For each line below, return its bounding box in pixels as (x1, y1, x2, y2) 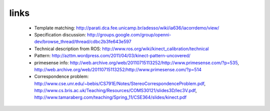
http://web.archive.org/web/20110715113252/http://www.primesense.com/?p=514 (34, 66, 202, 72)
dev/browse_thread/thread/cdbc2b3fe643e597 (34, 39, 132, 45)
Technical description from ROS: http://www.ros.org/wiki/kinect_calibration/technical (34, 45, 209, 52)
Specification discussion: (34, 31, 86, 37)
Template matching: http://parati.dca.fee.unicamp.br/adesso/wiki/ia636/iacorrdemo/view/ (34, 25, 219, 31)
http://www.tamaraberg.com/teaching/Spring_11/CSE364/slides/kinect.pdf (34, 95, 187, 101)
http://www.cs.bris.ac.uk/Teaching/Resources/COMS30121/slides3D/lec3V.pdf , (34, 88, 197, 94)
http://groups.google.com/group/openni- (86, 31, 171, 37)
